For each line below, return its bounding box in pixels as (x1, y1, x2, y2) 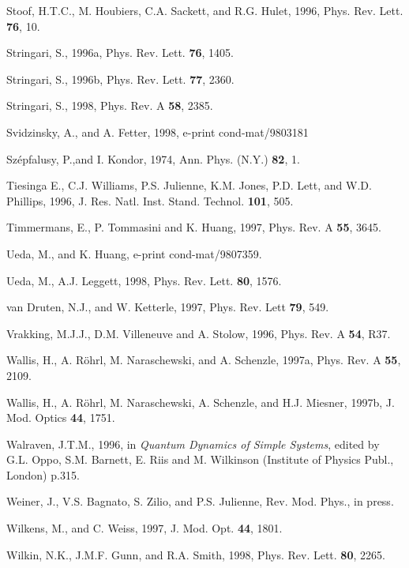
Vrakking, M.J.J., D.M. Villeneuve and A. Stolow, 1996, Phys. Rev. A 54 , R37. (6, 325, 391, 341)
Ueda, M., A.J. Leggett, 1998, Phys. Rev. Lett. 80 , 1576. (6, 272, 282, 288)
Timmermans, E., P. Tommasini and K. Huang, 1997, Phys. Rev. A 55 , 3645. (6, 219, 381, 235)
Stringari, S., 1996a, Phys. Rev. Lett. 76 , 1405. (6, 44, 234, 61)
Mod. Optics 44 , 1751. (6, 409, 115, 426)
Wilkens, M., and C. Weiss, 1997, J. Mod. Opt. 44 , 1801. (6, 520, 283, 536)
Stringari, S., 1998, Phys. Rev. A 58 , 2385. (6, 97, 213, 114)
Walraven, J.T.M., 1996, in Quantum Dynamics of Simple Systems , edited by (6, 435, 380, 452)
